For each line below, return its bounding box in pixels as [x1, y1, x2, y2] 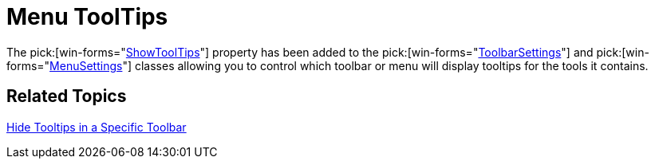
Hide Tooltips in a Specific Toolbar [6, 120, 187, 134]
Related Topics [6, 86, 127, 107]
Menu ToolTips [6, 3, 168, 30]
